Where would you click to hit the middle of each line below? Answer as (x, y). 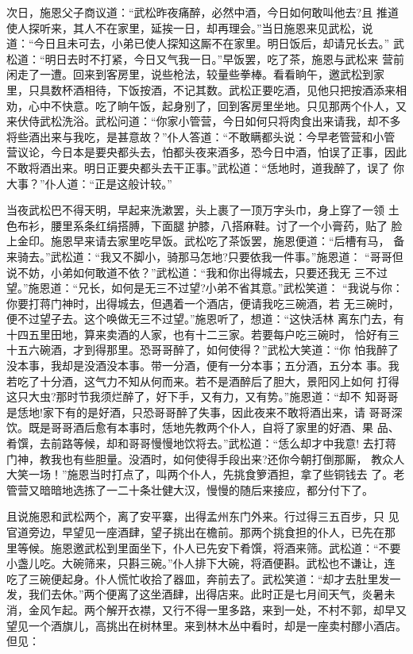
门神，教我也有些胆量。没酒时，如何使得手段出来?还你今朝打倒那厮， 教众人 (206, 458)
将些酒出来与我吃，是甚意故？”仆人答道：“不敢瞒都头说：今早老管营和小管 (201, 136)
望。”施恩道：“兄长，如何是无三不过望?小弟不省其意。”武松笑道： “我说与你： (205, 288)
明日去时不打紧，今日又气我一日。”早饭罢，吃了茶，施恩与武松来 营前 (224, 58)
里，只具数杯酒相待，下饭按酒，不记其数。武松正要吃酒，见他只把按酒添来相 (206, 89)
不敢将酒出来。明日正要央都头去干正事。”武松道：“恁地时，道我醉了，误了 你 (205, 167)
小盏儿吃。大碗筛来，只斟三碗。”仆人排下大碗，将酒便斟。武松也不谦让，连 (201, 563)
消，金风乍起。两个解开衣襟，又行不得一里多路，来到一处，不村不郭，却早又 (206, 609)
